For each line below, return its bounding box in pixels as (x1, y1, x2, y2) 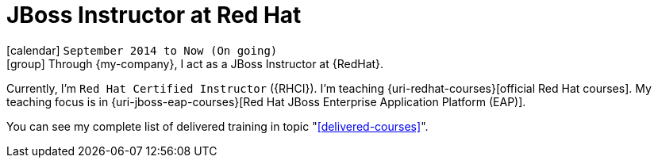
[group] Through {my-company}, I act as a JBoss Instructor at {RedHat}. (6, 56, 384, 71)
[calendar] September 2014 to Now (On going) (6, 43, 278, 57)
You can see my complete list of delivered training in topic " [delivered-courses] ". (6, 119, 429, 133)
